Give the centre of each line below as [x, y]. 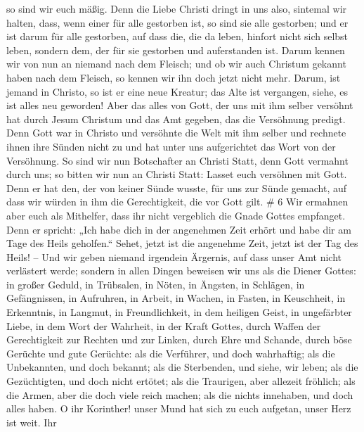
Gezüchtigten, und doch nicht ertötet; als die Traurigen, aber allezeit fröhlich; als [181, 381]
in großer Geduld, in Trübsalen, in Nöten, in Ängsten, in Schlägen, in [156, 284]
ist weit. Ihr [32, 422]
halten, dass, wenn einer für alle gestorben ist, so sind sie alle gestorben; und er [177, 22]
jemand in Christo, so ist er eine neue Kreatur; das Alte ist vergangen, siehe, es [177, 91]
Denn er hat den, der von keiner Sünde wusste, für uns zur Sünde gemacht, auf [177, 188]
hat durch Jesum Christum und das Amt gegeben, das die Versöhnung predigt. [176, 119]
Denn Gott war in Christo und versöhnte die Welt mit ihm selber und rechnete [176, 133]
